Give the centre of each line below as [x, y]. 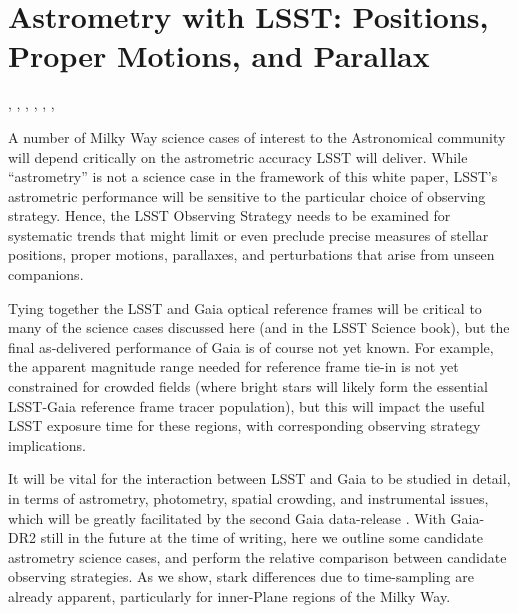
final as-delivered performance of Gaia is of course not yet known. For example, [251, 346]
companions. [46, 274]
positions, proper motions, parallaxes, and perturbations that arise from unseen [251, 254]
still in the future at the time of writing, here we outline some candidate [262, 537]
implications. [47, 444]
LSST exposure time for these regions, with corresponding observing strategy [244, 425]
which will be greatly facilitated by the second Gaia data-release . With [227, 517]
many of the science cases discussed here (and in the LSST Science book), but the [259, 327]
